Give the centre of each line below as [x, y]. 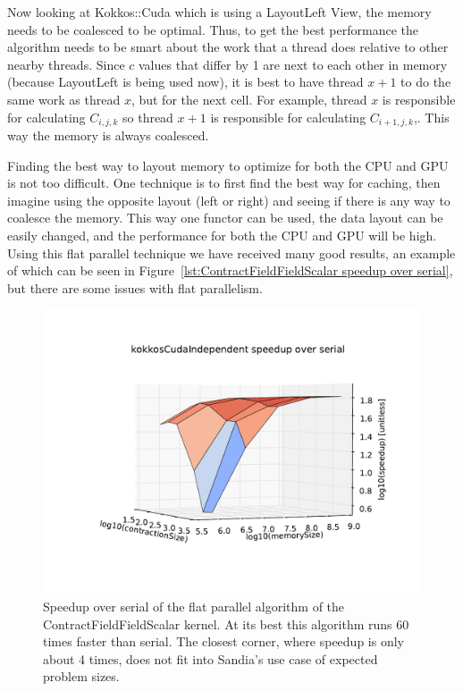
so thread [148, 117]
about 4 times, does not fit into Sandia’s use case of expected [210, 658]
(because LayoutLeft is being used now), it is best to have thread [185, 82]
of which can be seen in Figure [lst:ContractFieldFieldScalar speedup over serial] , [230, 270]
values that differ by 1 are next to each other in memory [293, 64]
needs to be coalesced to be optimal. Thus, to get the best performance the [213, 29]
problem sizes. [81, 676]
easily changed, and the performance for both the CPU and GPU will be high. [222, 235]
